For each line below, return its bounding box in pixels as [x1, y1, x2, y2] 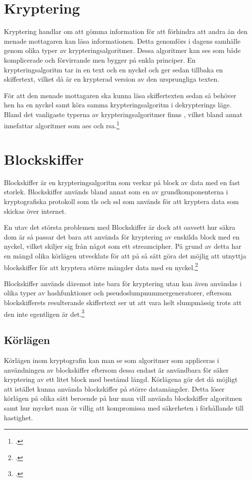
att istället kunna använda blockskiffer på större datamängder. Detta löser [4, 383, 225, 394]
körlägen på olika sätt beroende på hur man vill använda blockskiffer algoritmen [4, 393, 242, 403]
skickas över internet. [4, 206, 66, 216]
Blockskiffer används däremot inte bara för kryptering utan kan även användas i [4, 278, 242, 288]
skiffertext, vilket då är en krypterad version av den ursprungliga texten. [4, 74, 220, 84]
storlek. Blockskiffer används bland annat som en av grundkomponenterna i [4, 187, 228, 197]
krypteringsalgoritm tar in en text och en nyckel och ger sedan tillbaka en [4, 64, 223, 74]
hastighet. [4, 412, 33, 422]
